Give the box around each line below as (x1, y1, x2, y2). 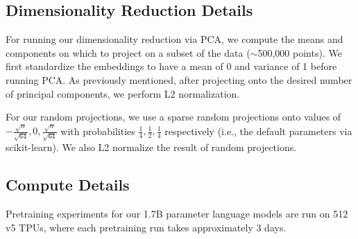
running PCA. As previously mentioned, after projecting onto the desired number (6, 72, 352, 87)
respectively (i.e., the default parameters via (164, 123, 352, 138)
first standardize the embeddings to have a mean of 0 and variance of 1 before (6, 59, 337, 73)
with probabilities (60, 123, 135, 138)
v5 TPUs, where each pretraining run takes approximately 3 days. (6, 220, 287, 234)
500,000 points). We (257, 45, 342, 60)
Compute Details (6, 174, 130, 195)
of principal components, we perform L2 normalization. (6, 86, 240, 100)
